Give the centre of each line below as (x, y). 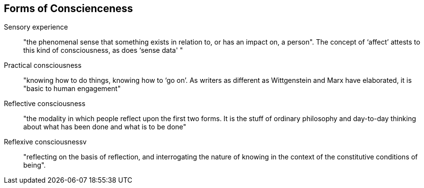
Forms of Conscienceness (69, 8)
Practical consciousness (43, 65)
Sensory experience (36, 27)
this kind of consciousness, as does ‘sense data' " (103, 50)
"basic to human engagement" (72, 89)
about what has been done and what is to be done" (105, 127)
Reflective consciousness (45, 104)
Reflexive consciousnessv (45, 142)
